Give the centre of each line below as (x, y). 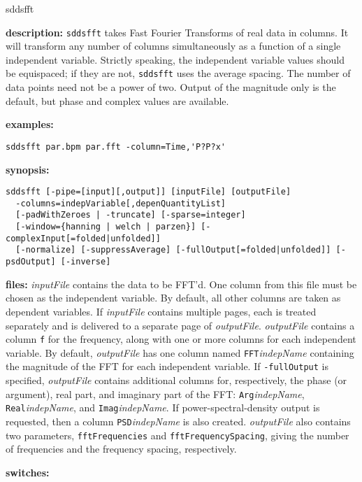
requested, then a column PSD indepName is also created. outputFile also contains (178, 421)
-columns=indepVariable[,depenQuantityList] (121, 203)
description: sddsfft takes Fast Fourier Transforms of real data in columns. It (177, 32)
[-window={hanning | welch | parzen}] (106, 227)
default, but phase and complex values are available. (117, 100)
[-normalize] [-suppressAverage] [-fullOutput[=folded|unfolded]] (173, 250)
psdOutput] (31, 262)
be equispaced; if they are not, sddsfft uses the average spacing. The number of (178, 73)
